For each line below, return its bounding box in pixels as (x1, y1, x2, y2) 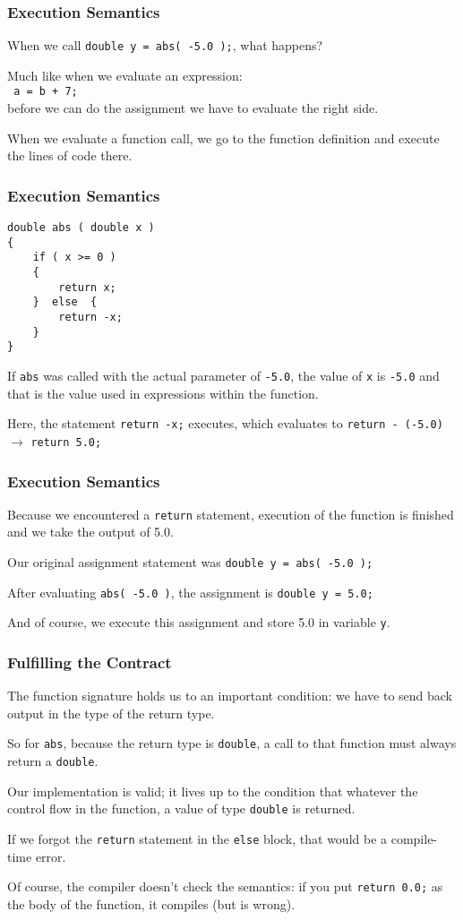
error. (35, 847, 66, 865)
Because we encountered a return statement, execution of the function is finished (7, 504, 454, 523)
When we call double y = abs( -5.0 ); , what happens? (7, 36, 323, 55)
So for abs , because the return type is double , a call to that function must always (7, 734, 457, 752)
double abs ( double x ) (7, 221, 155, 235)
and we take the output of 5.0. (7, 522, 174, 541)
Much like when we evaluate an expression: (7, 65, 243, 84)
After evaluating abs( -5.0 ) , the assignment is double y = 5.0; (7, 582, 373, 601)
